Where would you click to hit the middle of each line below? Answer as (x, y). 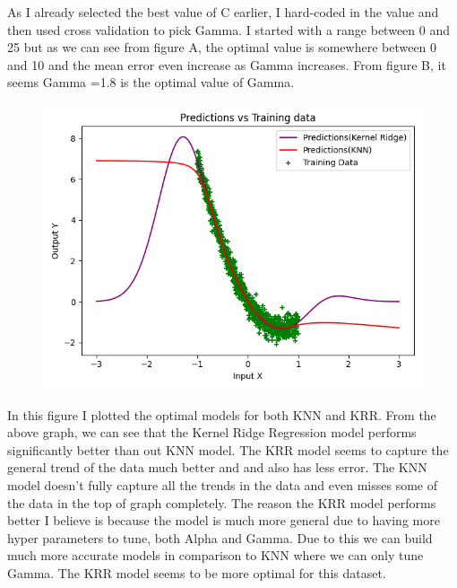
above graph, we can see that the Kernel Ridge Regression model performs (212, 432)
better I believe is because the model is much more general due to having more (224, 520)
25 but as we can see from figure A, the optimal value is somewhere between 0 (222, 47)
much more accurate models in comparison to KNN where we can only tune (216, 555)
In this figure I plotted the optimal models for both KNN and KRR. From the (222, 414)
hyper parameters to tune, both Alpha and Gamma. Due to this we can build (220, 537)
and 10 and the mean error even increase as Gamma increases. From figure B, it (227, 64)
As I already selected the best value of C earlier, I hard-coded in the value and (223, 12)
